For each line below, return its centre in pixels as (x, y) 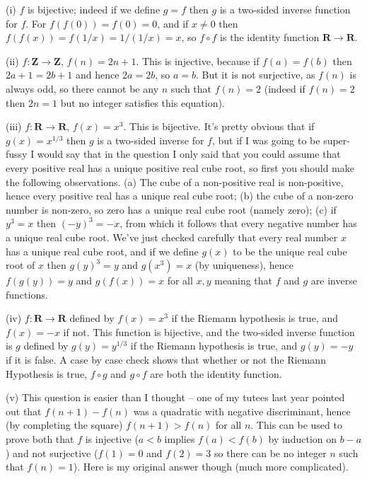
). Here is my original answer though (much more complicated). (211, 467)
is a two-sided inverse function (285, 9)
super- (337, 140)
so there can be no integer (270, 452)
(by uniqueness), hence (244, 265)
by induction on (303, 439)
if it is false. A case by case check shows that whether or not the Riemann (166, 360)
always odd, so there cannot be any (82, 88)
